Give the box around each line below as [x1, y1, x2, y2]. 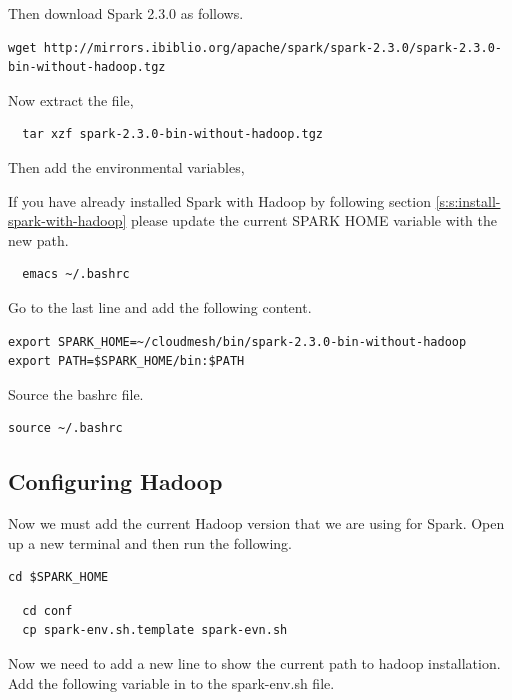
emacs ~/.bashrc [22, 267, 130, 282]
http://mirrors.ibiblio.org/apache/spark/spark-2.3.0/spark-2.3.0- [43, 40, 502, 55]
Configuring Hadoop [8, 466, 223, 497]
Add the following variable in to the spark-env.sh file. [8, 672, 335, 693]
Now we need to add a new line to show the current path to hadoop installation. [8, 653, 501, 674]
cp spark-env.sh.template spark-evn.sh [22, 623, 288, 638]
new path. [8, 229, 69, 250]
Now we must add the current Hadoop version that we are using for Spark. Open [8, 513, 505, 534]
